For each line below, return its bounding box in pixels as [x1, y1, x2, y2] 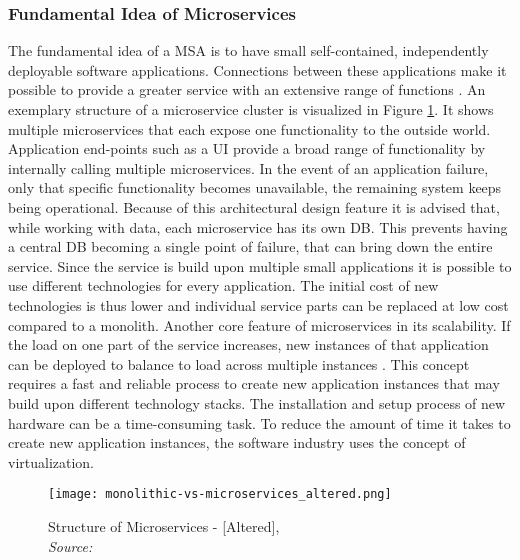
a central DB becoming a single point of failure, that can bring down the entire [8, 236, 493, 257]
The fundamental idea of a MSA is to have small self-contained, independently [8, 40, 489, 61]
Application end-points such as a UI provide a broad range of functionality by [8, 138, 486, 159]
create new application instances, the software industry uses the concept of [8, 432, 466, 453]
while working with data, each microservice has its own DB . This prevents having [8, 216, 508, 237]
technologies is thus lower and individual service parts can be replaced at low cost [8, 294, 509, 315]
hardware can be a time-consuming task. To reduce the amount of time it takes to [8, 412, 511, 433]
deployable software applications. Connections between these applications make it [8, 59, 507, 80]
